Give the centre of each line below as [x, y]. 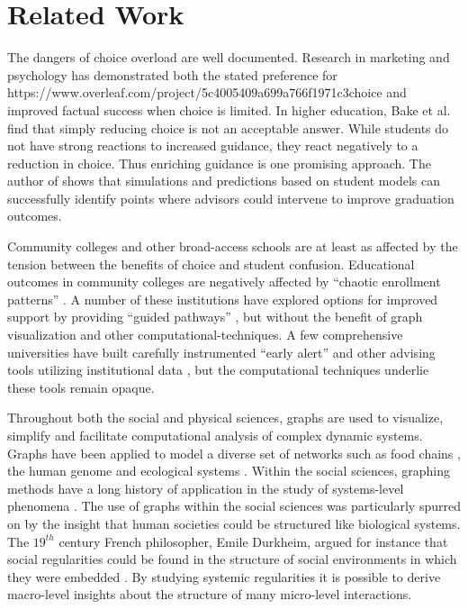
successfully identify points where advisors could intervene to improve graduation [231, 198]
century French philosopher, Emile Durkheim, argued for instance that [253, 541]
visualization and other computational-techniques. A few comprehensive [205, 335]
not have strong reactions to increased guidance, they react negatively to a [213, 145]
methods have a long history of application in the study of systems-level [206, 488]
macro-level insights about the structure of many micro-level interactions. [210, 594]
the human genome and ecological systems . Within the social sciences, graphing [229, 471]
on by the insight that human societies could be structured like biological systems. [234, 523]
